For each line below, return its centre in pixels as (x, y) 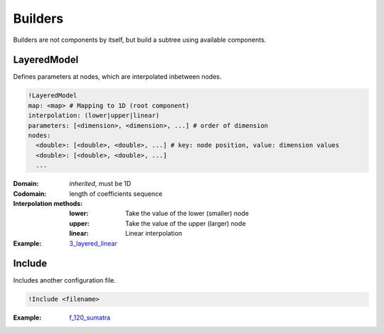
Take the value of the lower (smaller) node (187, 214)
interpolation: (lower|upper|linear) (94, 116)
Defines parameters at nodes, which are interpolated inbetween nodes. (117, 77)
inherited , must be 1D (100, 184)
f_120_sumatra (90, 318)
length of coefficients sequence (116, 193)
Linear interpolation (154, 234)
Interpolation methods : (48, 203)
